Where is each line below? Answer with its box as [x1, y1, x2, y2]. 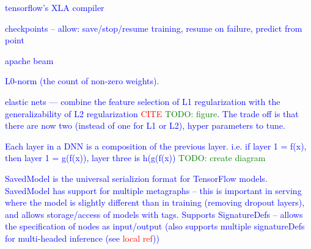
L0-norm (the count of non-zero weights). [5, 74, 159, 87]
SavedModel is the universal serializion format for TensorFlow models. [5, 171, 268, 184]
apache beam [5, 54, 54, 67]
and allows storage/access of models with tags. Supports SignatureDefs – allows [5, 208, 303, 220]
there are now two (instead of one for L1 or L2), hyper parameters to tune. [5, 119, 285, 132]
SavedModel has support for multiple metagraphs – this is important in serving [5, 184, 302, 197]
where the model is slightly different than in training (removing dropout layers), [5, 196, 305, 209]
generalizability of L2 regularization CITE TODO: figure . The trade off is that [5, 107, 299, 120]
